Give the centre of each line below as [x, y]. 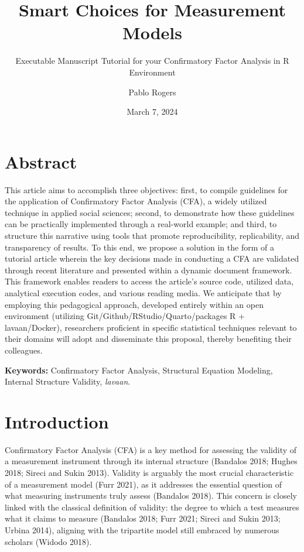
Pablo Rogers [152, 92]
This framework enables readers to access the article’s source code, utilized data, [149, 281]
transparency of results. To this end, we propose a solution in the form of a [139, 247]
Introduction [57, 421]
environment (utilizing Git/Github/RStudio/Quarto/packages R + [125, 316]
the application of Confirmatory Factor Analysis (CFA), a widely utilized [136, 201]
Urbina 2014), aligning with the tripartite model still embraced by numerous [142, 530]
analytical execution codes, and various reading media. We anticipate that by [143, 292]
